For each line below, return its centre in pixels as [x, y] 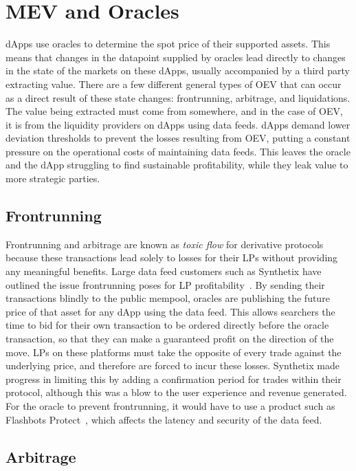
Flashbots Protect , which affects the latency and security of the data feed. [164, 419]
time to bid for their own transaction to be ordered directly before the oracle [167, 325]
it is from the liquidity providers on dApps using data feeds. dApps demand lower [178, 124]
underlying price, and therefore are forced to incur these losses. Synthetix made [173, 365]
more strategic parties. [53, 178]
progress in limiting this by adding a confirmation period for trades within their [174, 379]
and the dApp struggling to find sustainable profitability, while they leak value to [177, 165]
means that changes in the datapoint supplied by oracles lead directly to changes [176, 57]
